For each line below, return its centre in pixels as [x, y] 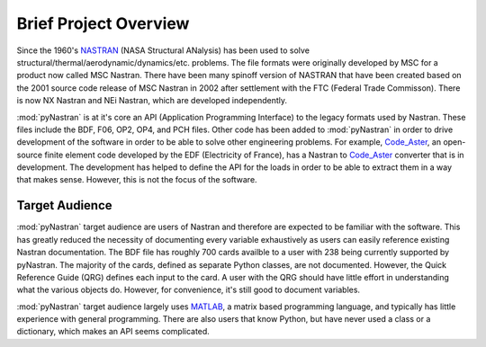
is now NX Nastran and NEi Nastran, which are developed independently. [152, 101]
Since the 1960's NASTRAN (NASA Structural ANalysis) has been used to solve [163, 50]
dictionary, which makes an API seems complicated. [113, 332]
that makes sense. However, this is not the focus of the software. [137, 180]
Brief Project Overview [103, 23]
